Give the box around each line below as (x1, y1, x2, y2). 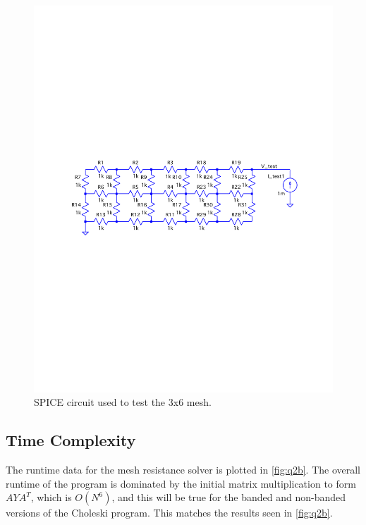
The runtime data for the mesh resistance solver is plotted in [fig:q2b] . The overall (6, 462, 361, 477)
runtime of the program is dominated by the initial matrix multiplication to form (6, 476, 356, 490)
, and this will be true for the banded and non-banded (111, 490, 346, 505)
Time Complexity (6, 429, 136, 451)
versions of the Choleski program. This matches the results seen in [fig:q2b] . (6, 505, 333, 520)
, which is (30, 490, 72, 505)
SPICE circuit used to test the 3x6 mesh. (34, 395, 212, 409)
